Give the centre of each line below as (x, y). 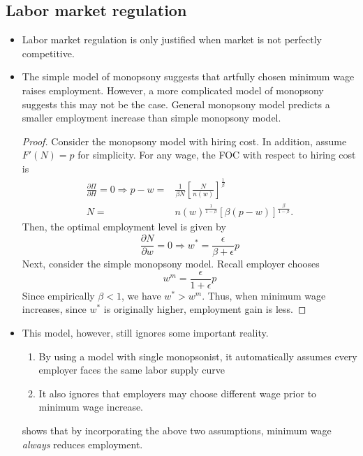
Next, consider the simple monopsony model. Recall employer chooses (171, 264)
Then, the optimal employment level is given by (124, 227)
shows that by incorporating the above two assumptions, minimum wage (177, 430)
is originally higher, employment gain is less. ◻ (205, 309)
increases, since (54, 309)
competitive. (48, 53)
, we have (141, 295)
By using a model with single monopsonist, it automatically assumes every (198, 356)
